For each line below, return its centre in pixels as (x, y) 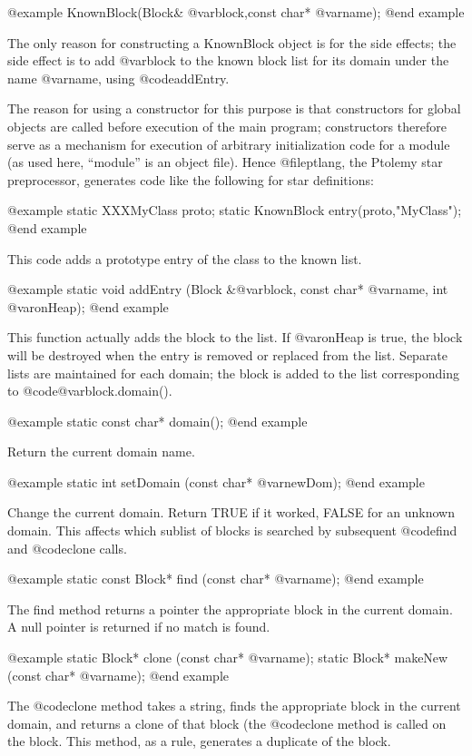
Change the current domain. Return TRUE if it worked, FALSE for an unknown (231, 512)
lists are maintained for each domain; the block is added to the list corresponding (233, 373)
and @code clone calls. (67, 548)
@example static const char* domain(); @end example (157, 421)
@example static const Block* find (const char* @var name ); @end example (216, 579)
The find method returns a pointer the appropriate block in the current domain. (230, 609)
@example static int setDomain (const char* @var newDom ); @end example (216, 481)
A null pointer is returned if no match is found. (139, 627)
